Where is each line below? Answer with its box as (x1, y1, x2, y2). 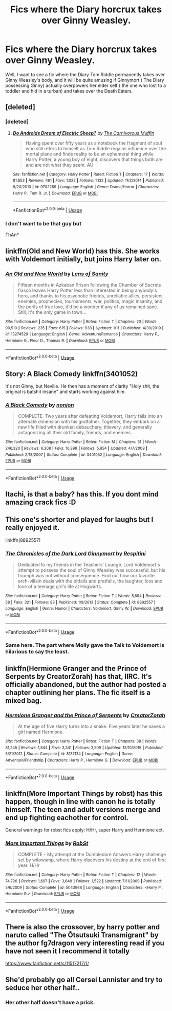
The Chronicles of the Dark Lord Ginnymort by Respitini (5, 549, 146, 557)
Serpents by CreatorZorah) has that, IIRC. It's (5, 672, 152, 681)
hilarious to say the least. (5, 648, 70, 655)
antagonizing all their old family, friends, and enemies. (17, 430, 132, 436)
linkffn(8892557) (5, 537, 41, 543)
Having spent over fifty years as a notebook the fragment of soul (25, 140, 162, 146)
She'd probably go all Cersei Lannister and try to (5, 975, 163, 984)
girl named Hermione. (17, 729, 64, 735)
